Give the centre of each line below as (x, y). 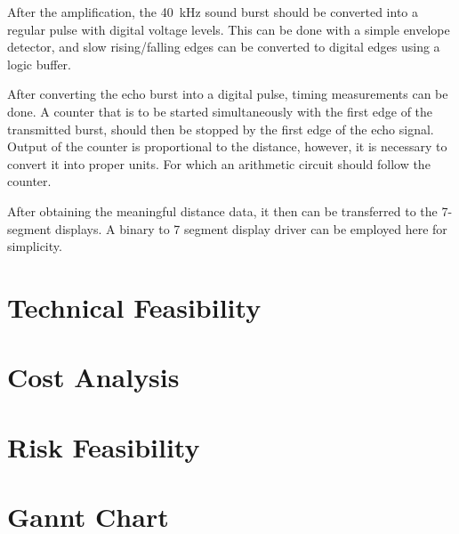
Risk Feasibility (104, 446)
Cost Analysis (93, 377)
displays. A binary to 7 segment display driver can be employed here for (251, 228)
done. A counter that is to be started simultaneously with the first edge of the (220, 111)
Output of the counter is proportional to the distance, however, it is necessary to (227, 146)
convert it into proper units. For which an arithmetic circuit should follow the (219, 163)
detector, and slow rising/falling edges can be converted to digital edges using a (224, 47)
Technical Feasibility (134, 307)
